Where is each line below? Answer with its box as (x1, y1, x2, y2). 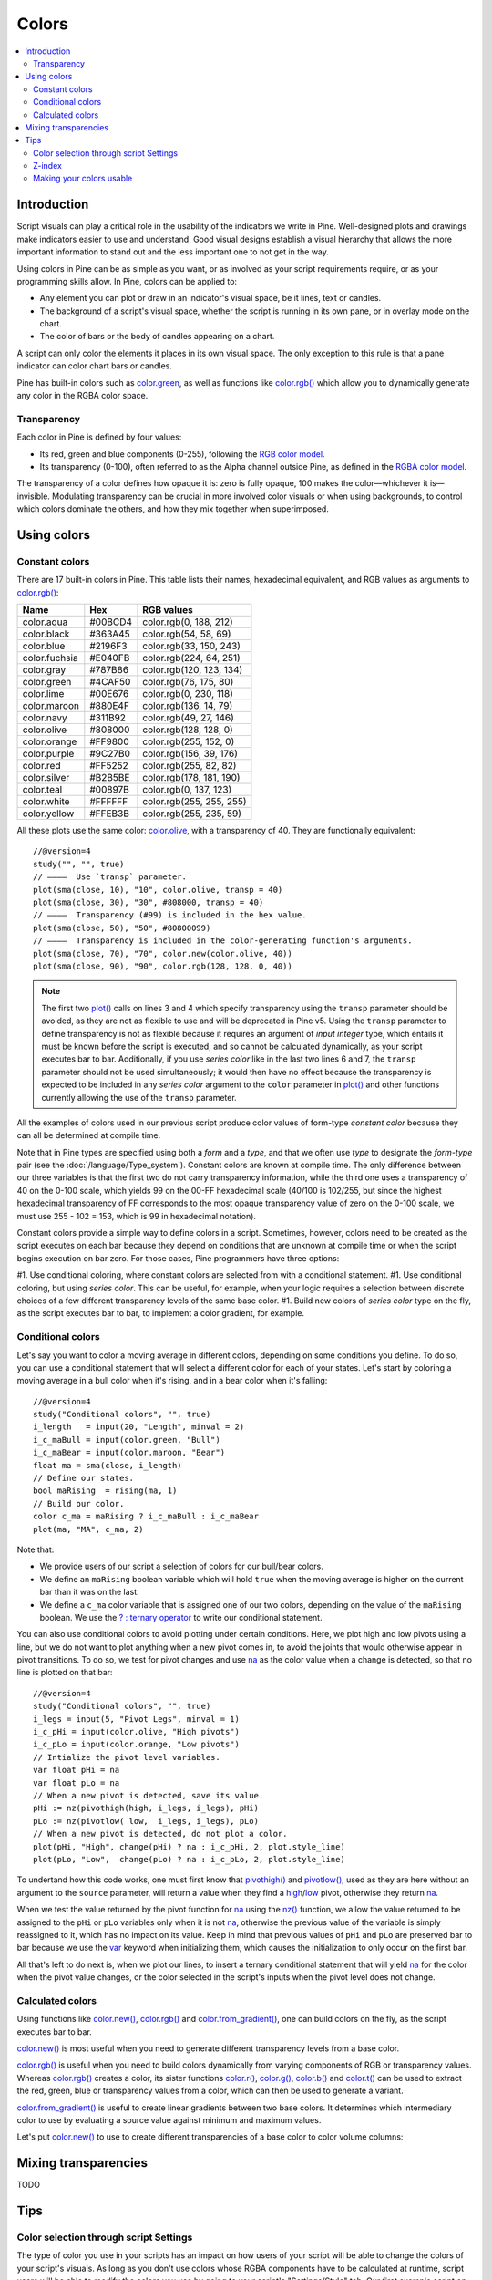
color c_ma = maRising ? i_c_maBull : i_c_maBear (33, 1511, 260, 1522)
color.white (22, 795, 70, 808)
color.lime (22, 688, 65, 700)
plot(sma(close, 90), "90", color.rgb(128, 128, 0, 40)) (33, 960, 293, 971)
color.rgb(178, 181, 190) (142, 772, 241, 784)
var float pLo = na (33, 1777, 120, 1788)
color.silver (22, 772, 70, 784)
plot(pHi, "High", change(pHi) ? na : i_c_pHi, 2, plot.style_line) (33, 1841, 345, 1851)
